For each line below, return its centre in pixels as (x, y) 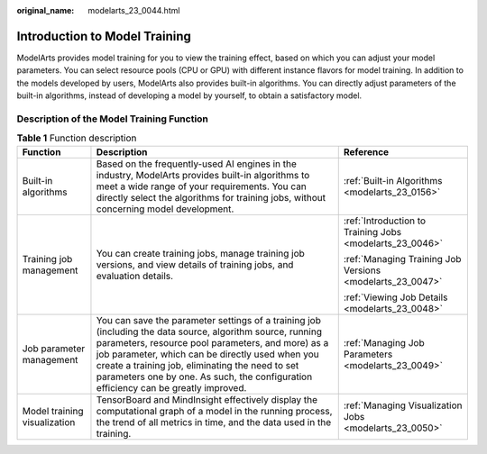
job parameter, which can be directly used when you (207, 354)
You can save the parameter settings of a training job (209, 320)
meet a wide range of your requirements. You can (201, 186)
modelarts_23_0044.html (134, 10)
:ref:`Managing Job (384, 342)
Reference (366, 151)
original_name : (46, 10)
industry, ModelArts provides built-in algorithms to (203, 175)
